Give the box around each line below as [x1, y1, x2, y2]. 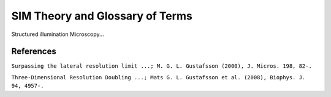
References [11, 46, 56, 57]
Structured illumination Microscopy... [11, 31, 104, 38]
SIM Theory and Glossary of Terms [11, 9, 192, 23]
